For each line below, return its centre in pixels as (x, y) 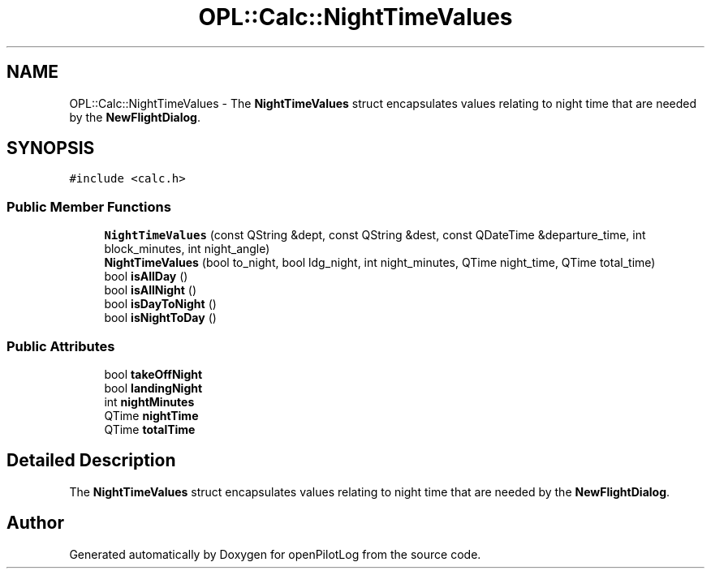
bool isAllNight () (151, 290)
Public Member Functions (89, 206)
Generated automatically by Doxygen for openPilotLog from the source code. (275, 554)
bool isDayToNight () (160, 304)
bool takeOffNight (153, 374)
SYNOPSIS (51, 148)
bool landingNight (153, 388)
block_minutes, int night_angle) (187, 249)
